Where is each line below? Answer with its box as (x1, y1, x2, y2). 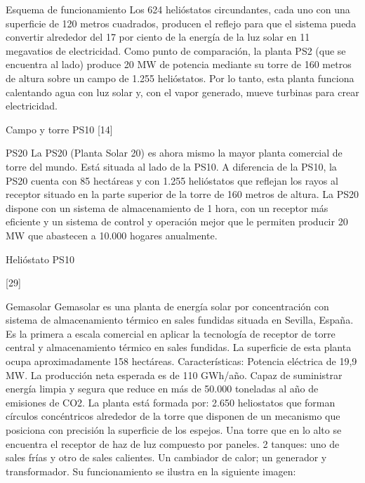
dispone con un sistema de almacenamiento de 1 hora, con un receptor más (6, 200, 328, 215)
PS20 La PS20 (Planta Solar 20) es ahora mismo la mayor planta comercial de (6, 145, 343, 160)
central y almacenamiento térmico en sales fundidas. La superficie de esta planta (6, 340, 352, 355)
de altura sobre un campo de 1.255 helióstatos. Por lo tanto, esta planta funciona (6, 70, 354, 85)
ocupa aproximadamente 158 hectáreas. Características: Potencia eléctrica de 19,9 (6, 354, 357, 369)
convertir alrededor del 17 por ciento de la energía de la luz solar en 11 (6, 29, 310, 44)
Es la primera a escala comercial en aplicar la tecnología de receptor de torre (6, 326, 336, 340)
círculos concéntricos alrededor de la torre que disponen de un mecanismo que (6, 409, 340, 423)
